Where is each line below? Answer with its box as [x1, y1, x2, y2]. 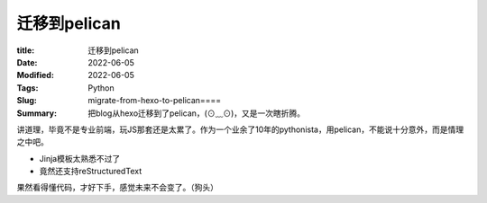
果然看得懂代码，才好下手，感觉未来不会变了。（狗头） [16, 182, 218, 193]
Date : [16, 57, 38, 67]
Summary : [16, 108, 58, 119]
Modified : [16, 70, 54, 81]
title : [16, 45, 35, 56]
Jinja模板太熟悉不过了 [39, 153, 121, 163]
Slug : [16, 95, 38, 106]
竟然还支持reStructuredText [39, 166, 142, 177]
